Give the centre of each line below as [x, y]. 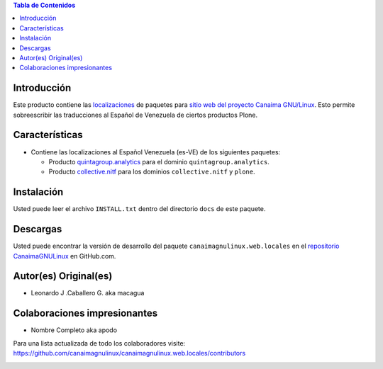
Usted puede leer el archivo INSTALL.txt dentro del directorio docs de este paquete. [139, 209]
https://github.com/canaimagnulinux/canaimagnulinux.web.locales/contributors [129, 353]
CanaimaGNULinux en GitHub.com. [65, 256]
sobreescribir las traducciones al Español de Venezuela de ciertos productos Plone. [135, 115]
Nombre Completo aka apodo [74, 330]
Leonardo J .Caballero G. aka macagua [88, 293]
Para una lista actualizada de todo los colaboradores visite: [99, 343]
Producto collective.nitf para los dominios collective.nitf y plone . [152, 172]
